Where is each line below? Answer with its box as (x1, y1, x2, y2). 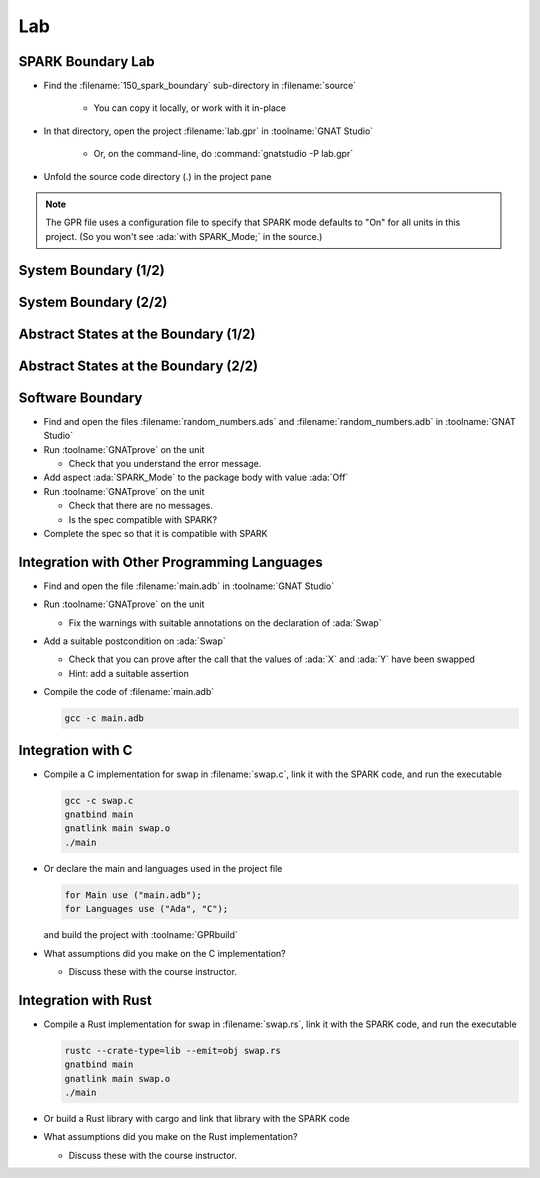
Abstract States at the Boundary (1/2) (18, 325, 256, 342)
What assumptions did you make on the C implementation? (43, 947, 286, 959)
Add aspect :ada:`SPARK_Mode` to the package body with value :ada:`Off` (43, 471, 349, 484)
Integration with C (18, 741, 133, 759)
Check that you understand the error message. (68, 457, 262, 469)
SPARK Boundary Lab (18, 53, 155, 70)
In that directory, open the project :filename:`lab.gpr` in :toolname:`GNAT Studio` (43, 125, 374, 137)
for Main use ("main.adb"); (64, 889, 202, 900)
